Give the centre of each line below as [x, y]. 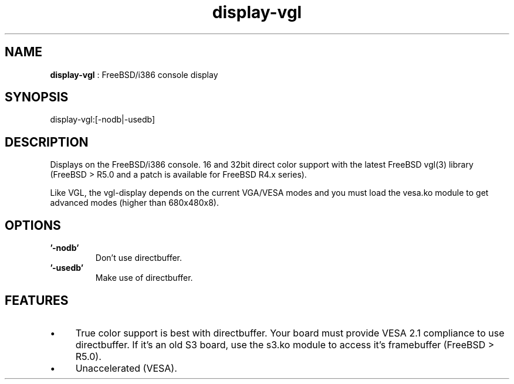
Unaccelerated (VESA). [126, 368]
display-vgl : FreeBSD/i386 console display [134, 74]
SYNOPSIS [37, 97]
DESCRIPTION [47, 142]
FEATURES [37, 300]
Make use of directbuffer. [144, 278]
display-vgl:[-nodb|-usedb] [103, 120]
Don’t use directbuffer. [139, 258]
